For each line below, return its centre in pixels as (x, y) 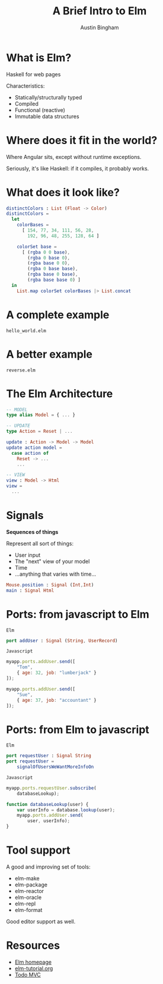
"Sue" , (25, 695)
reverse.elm (21, 370)
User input (28, 555)
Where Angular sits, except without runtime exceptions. (74, 157)
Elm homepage (33, 962)
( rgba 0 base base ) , (53, 269)
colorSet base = (37, 246)
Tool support (38, 850)
